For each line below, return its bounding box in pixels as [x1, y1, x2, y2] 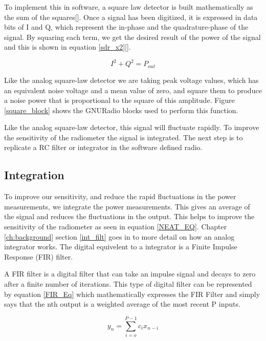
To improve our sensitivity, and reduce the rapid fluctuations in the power [4, 191, 236, 202]
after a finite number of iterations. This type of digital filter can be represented [4, 279, 252, 289]
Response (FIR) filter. [4, 251, 73, 262]
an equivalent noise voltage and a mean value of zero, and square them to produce [4, 84, 262, 95]
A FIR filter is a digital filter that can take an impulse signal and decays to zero [4, 268, 256, 279]
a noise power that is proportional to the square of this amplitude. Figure [4, 95, 235, 105]
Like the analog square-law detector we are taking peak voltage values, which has [4, 74, 259, 85]
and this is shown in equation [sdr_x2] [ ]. [4, 41, 131, 52]
